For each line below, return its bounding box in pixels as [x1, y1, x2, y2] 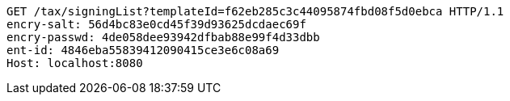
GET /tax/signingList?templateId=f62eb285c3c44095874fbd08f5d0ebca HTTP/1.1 [6, 5, 504, 18]
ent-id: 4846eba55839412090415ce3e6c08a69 [6, 44, 280, 57]
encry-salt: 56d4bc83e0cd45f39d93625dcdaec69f [6, 18, 306, 31]
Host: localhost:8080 [6, 57, 143, 69]
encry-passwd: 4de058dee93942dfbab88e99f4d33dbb [6, 31, 320, 44]
